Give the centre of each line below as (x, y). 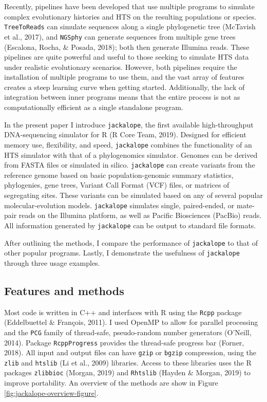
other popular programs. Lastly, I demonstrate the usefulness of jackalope (122, 253)
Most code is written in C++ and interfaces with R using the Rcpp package (123, 312)
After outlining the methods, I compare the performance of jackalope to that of (131, 242)
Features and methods (64, 290)
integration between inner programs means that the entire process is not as (122, 97)
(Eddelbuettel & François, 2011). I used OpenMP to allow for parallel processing (131, 322)
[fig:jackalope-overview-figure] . (51, 392)
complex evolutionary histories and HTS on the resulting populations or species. (130, 16)
